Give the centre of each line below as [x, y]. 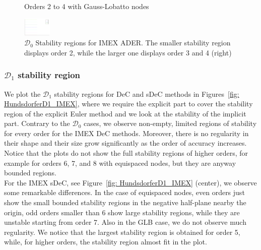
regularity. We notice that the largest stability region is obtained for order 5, [122, 232]
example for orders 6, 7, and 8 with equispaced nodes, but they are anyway [120, 163]
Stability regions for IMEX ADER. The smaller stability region [133, 43]
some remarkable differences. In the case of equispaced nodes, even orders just [124, 192]
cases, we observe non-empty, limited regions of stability [170, 123]
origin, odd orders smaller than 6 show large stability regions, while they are [122, 212]
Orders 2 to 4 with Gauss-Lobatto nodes [87, 6]
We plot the [22, 93]
